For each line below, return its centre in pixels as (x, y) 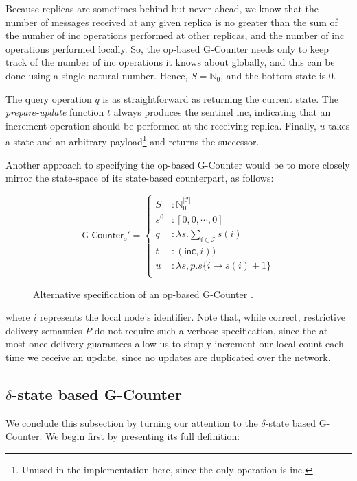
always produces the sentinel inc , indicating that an (222, 112)
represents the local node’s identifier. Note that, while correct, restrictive (193, 317)
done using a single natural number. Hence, (97, 75)
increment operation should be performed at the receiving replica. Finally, (161, 125)
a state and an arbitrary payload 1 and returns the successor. (133, 140)
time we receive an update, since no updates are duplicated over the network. (168, 357)
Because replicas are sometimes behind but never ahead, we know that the (162, 8)
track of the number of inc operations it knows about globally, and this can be (170, 62)
